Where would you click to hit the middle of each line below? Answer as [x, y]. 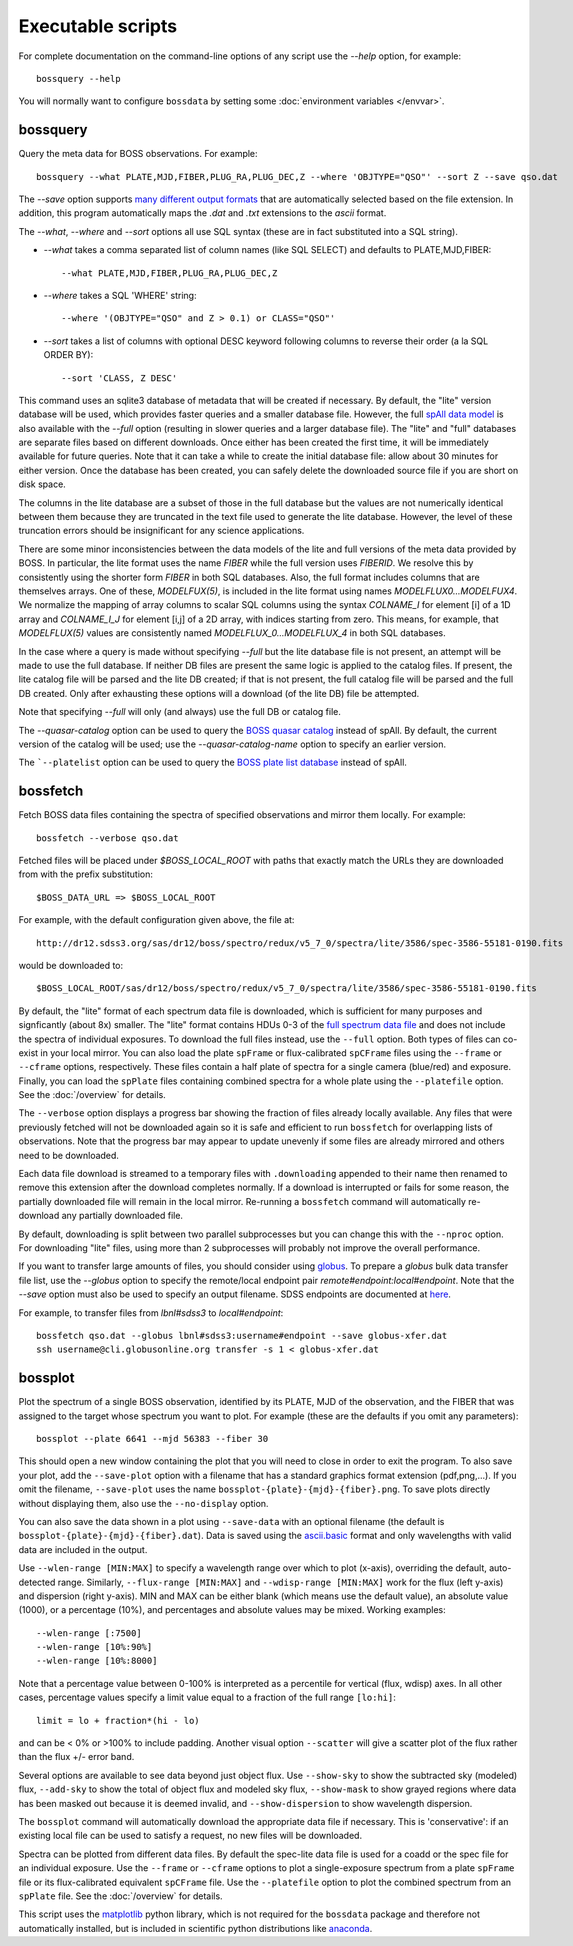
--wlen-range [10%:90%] [94, 1647]
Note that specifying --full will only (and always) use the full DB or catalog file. [180, 712]
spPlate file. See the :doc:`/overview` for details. [121, 1896]
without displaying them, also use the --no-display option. [143, 1503]
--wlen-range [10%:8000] [97, 1661]
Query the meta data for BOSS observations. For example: [138, 154]
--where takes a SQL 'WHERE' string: [120, 295]
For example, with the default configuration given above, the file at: [156, 920]
